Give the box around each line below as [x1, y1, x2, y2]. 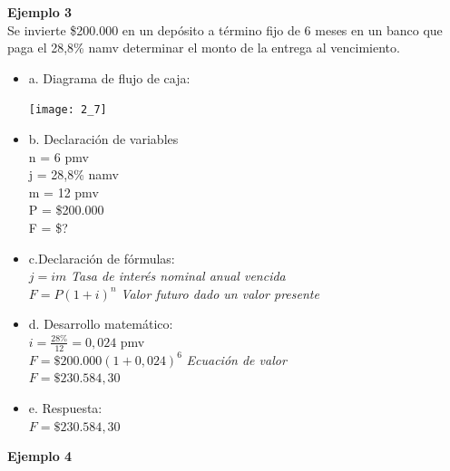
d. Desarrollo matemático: [28, 314, 173, 333]
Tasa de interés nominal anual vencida [71, 266, 286, 285]
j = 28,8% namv [28, 165, 119, 184]
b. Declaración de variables [28, 130, 179, 149]
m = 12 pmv [28, 182, 99, 201]
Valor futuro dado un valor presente [121, 284, 319, 303]
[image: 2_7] [28, 103, 107, 117]
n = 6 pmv [28, 147, 89, 166]
